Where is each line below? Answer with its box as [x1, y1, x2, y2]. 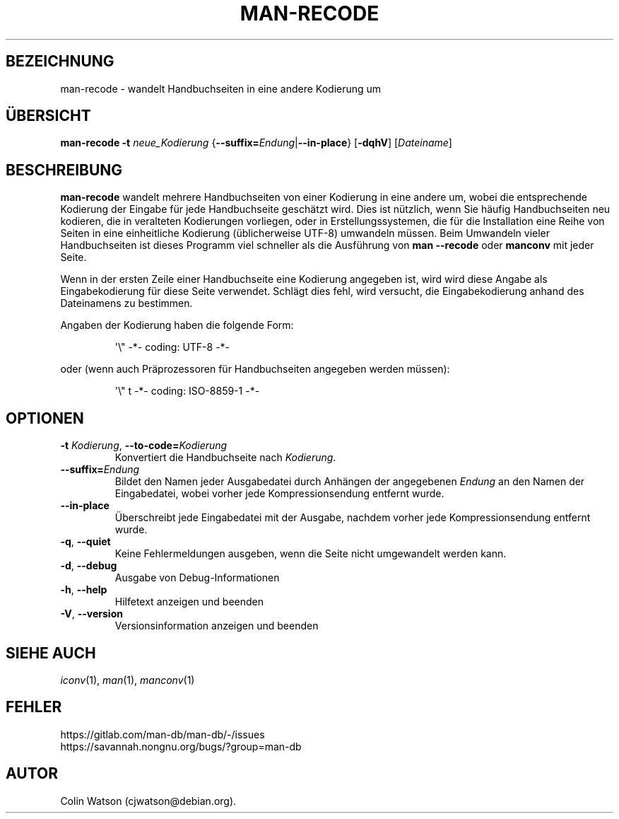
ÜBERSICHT [6, 107, 91, 125]
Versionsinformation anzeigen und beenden [114, 620, 319, 632]
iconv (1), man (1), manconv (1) [60, 673, 195, 686]
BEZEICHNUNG [6, 52, 114, 71]
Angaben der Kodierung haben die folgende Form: [60, 319, 294, 332]
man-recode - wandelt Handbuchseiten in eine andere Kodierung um [60, 82, 382, 95]
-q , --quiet [60, 535, 111, 548]
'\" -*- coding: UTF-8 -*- [114, 341, 230, 354]
